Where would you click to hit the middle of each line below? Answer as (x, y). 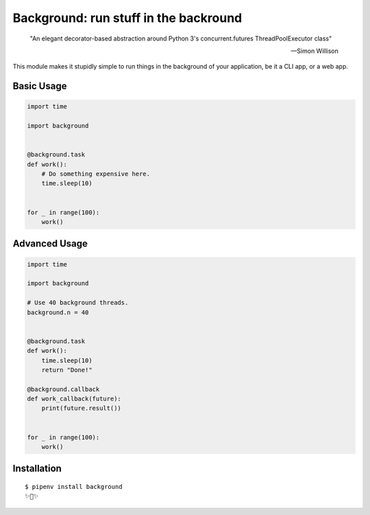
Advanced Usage (50, 244)
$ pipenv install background (74, 487)
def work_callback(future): (74, 399)
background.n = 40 (58, 312)
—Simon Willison (314, 51)
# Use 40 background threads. (78, 303)
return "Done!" (67, 370)
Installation (37, 469)
